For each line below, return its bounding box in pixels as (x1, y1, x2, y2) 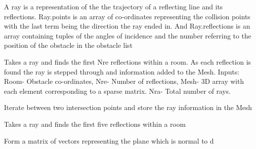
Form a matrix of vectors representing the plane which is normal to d (4, 135, 214, 146)
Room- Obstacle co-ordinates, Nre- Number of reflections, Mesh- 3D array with (4, 76, 244, 86)
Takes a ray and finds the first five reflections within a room (4, 118, 186, 129)
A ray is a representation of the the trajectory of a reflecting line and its (4, 1, 223, 11)
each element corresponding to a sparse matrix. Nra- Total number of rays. (4, 85, 231, 96)
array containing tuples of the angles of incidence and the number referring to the (4, 30, 252, 40)
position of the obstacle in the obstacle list (4, 40, 133, 50)
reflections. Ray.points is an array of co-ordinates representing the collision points (4, 11, 251, 21)
